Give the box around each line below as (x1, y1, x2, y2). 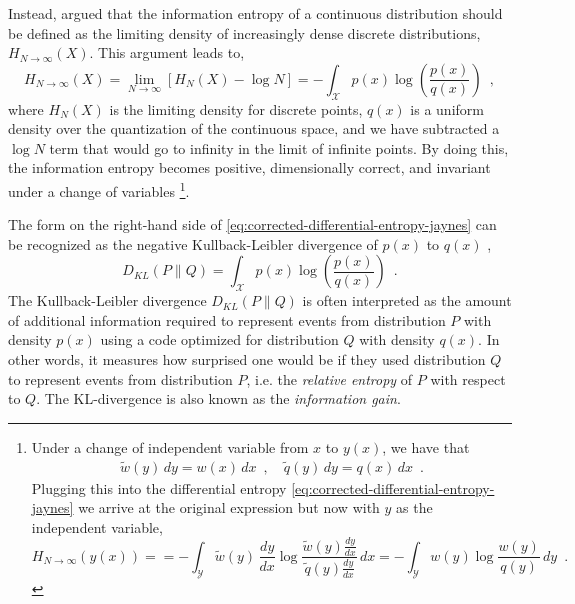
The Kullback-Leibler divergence (8, 290, 207, 311)
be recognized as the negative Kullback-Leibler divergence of (8, 233, 378, 254)
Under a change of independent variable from (31, 436, 309, 457)
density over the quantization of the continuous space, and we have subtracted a (8, 118, 500, 139)
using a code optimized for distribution (100, 329, 339, 350)
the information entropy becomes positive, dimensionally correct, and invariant (8, 157, 491, 178)
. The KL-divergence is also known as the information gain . (36, 388, 401, 409)
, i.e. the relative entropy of (246, 368, 413, 389)
